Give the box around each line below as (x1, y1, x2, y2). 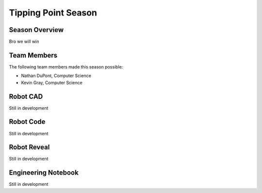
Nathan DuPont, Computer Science (21, 73, 92, 79)
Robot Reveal (9, 143, 50, 151)
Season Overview (9, 26, 64, 34)
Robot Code (9, 118, 46, 126)
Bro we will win (9, 39, 39, 45)
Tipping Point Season (9, 7, 97, 18)
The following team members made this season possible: (9, 64, 123, 70)
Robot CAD (9, 92, 43, 100)
